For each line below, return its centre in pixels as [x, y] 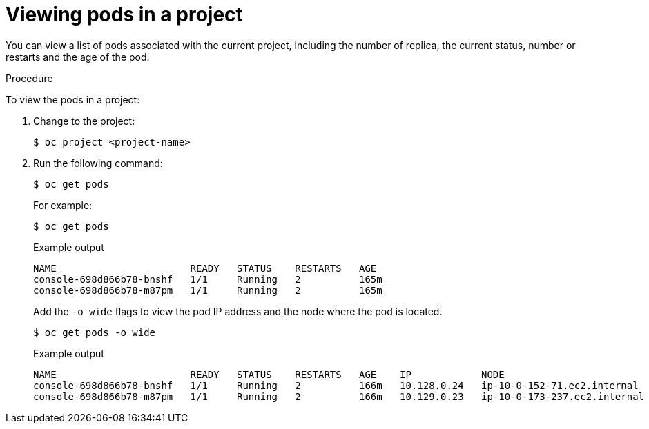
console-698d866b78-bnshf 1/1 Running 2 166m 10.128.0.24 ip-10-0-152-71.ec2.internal [336, 385]
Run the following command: [98, 163]
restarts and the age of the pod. [78, 57]
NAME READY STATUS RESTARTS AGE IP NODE [269, 374]
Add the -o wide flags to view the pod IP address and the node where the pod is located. [238, 311]
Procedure [29, 78]
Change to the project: [84, 121]
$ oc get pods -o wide [95, 332]
